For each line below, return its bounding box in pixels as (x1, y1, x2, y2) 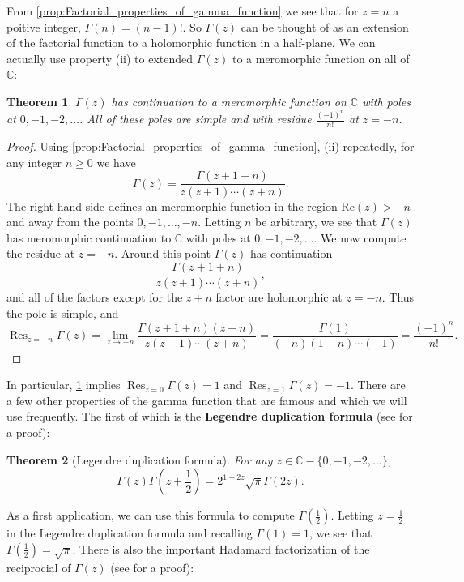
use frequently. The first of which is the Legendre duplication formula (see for (6, 408, 413, 425)
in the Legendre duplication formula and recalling (6, 524, 253, 541)
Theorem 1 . (6, 92, 72, 109)
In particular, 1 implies (6, 376, 121, 393)
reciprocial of (6, 558, 71, 576)
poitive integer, (6, 18, 81, 35)
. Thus (381, 288, 415, 305)
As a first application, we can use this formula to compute (6, 507, 295, 524)
